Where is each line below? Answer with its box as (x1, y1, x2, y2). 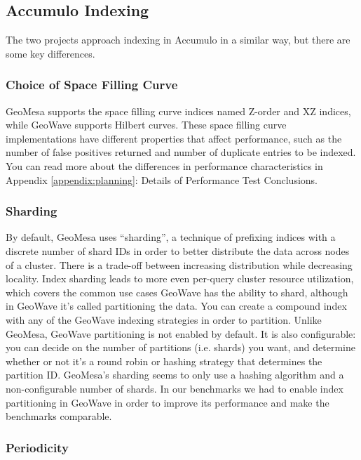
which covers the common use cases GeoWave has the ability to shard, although (6, 284, 348, 299)
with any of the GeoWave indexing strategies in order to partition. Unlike (6, 312, 322, 327)
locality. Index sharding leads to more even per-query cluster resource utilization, (6, 271, 354, 286)
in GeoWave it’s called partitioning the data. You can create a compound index (6, 298, 347, 313)
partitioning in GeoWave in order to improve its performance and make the (6, 395, 329, 409)
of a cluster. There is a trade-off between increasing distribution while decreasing (6, 257, 353, 272)
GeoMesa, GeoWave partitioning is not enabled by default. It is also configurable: (6, 326, 356, 341)
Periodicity (6, 438, 69, 456)
